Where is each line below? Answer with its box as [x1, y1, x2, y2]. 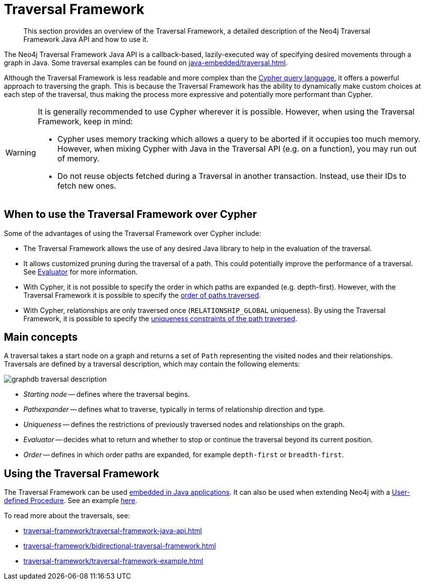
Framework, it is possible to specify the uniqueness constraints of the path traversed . [23, 314, 297, 323]
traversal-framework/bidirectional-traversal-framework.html [23, 542, 216, 550]
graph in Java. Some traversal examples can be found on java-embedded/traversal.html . [4, 58, 288, 67]
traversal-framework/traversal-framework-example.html [23, 557, 203, 565]
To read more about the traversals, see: [4, 511, 130, 520]
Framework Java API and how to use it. [23, 35, 149, 43]
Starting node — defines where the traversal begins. [23, 390, 190, 399]
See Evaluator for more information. [23, 267, 138, 276]
